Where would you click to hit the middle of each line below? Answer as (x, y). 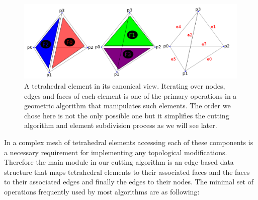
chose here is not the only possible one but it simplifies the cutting (127, 115)
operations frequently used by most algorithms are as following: (102, 191)
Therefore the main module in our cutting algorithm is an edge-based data (119, 162)
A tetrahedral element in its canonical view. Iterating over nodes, (125, 85)
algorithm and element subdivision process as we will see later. (121, 125)
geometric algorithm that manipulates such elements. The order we (127, 106)
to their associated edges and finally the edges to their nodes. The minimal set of (129, 182)
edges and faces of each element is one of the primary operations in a (131, 95)
